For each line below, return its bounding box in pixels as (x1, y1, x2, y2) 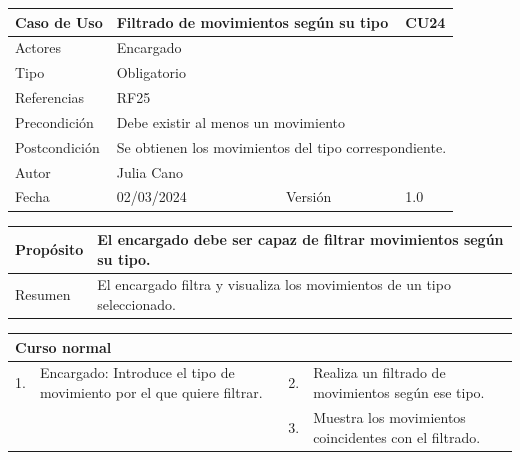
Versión (285, 186, 332, 207)
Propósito (15, 238, 84, 259)
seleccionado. (97, 294, 176, 315)
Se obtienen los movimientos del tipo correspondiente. (116, 136, 447, 157)
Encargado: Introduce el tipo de (39, 362, 235, 383)
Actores (15, 37, 61, 58)
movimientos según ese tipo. (313, 382, 485, 403)
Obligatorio (116, 62, 187, 83)
